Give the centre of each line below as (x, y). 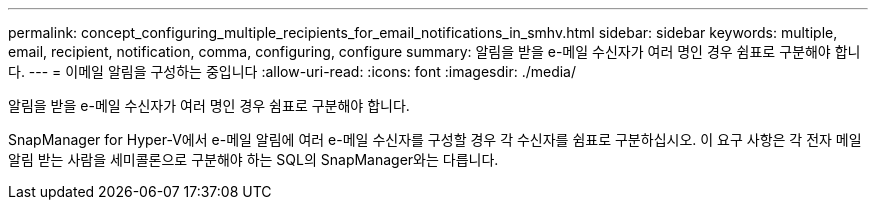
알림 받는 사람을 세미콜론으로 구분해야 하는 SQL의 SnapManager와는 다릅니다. (253, 159)
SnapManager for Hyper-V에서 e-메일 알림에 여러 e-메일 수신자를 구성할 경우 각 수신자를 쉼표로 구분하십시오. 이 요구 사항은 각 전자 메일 (435, 139)
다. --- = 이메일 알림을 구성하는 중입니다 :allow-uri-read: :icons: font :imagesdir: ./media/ (292, 71)
